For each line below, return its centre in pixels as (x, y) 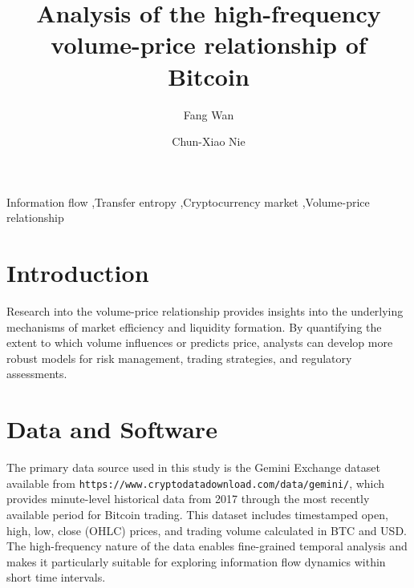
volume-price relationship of (209, 44)
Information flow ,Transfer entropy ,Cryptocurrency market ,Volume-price (188, 201)
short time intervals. (56, 577)
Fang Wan (209, 114)
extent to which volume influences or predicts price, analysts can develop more (200, 342)
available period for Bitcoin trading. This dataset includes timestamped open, (197, 514)
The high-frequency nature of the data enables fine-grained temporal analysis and (207, 546)
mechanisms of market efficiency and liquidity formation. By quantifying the (194, 326)
